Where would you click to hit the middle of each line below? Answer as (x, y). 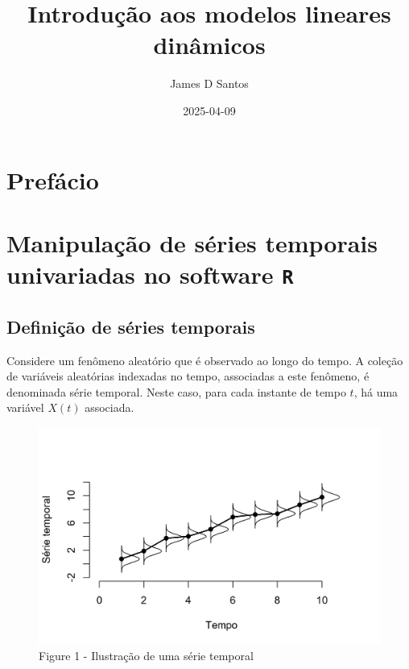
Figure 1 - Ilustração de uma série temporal (146, 656)
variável (25, 407)
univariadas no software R (150, 274)
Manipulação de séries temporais (192, 242)
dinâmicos (209, 45)
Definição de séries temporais (131, 326)
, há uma (376, 391)
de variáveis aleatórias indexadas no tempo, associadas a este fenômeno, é (188, 376)
